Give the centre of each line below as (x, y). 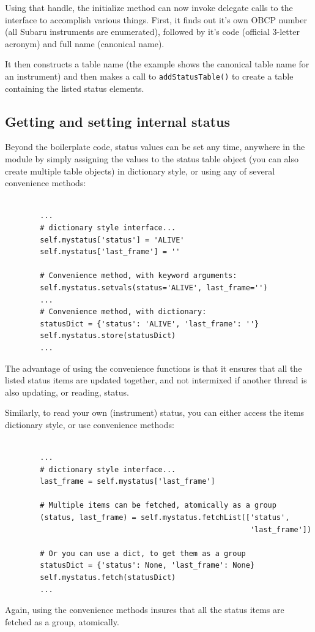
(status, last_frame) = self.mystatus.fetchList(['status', (165, 518)
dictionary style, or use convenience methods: (90, 424)
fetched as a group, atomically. (62, 621)
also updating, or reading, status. (67, 392)
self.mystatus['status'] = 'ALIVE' (112, 240)
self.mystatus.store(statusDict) (108, 336)
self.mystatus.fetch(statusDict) (108, 578)
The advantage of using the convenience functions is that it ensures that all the (154, 368)
